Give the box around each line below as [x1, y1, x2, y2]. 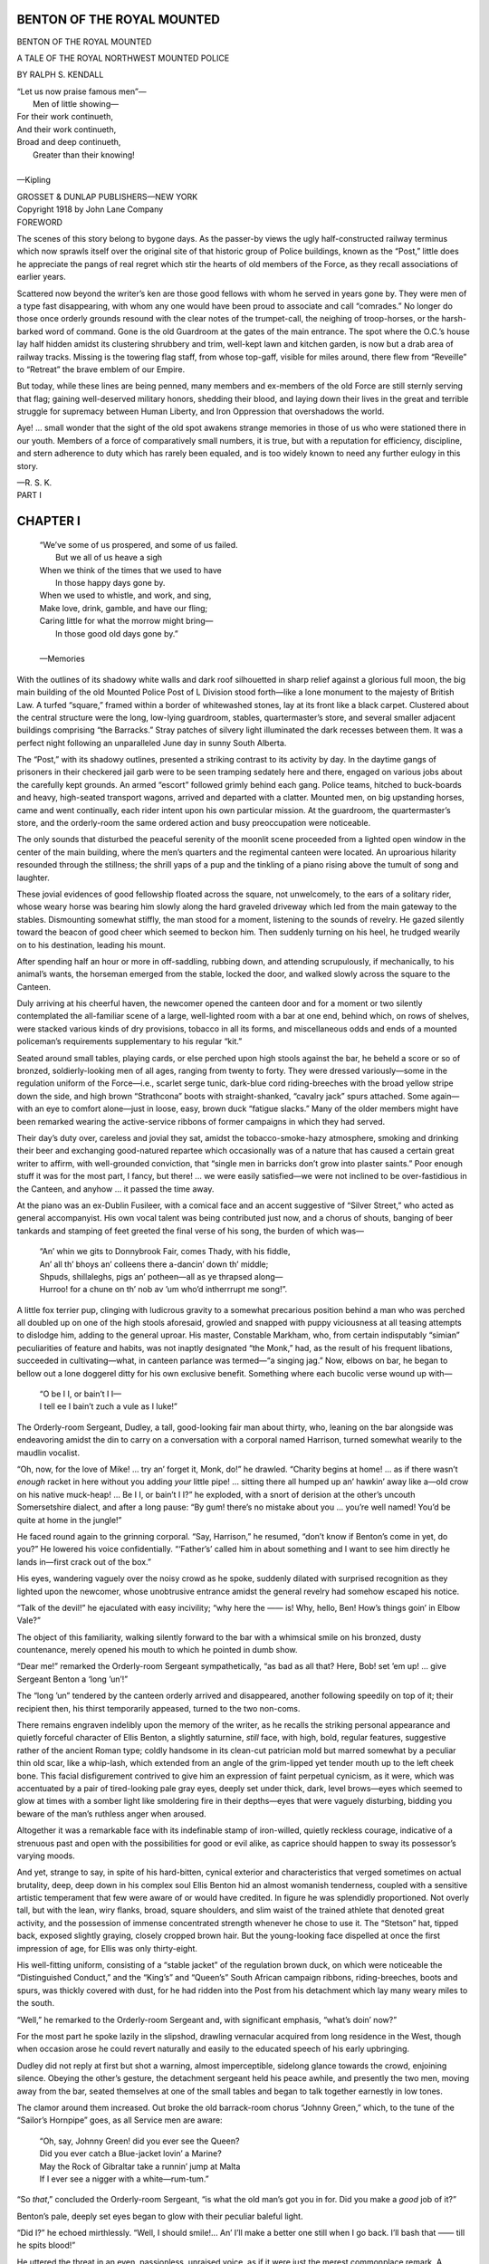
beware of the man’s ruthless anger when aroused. [16, 1808, 207, 1819]
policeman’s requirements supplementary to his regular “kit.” [16, 1036, 243, 1047]
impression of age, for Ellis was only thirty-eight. [16, 1943, 198, 1953]
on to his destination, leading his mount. [16, 939, 167, 950]
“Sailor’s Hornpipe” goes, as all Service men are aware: [16, 2115, 223, 2125]
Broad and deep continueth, [16, 137, 121, 148]
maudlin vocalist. [16, 1447, 81, 1458]
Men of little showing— [33, 99, 120, 110]
